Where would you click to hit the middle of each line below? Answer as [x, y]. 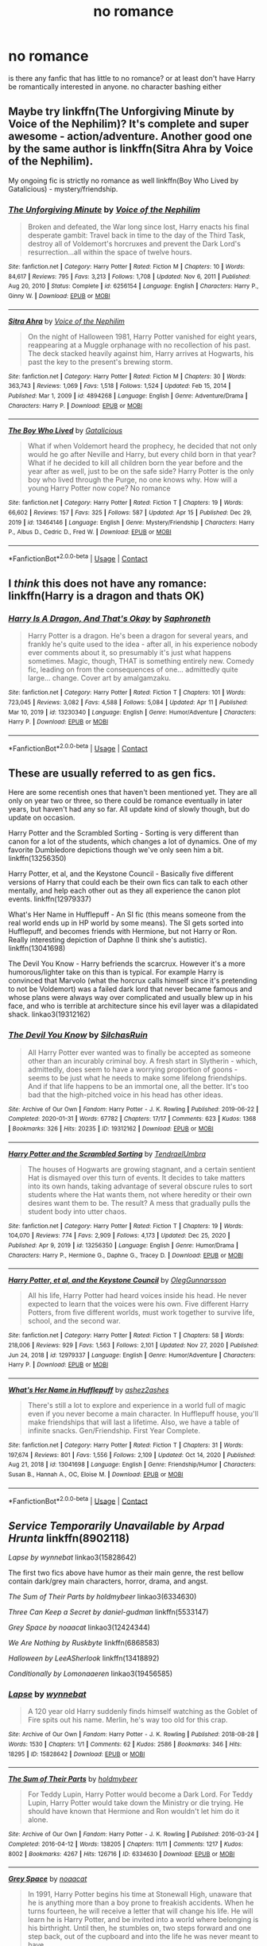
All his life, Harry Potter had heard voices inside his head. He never [137, 1296]
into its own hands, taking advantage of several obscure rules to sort [140, 1186]
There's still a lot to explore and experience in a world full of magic [137, 1405]
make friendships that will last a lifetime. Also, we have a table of [133, 1422]
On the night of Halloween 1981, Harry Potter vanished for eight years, [142, 336]
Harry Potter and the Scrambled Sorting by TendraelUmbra [107, 1153]
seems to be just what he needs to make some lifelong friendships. [137, 1078]
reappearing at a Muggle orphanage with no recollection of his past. [139, 345]
